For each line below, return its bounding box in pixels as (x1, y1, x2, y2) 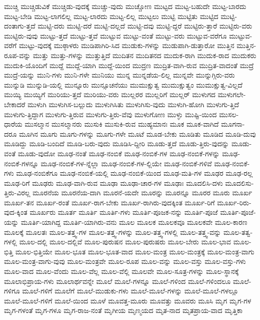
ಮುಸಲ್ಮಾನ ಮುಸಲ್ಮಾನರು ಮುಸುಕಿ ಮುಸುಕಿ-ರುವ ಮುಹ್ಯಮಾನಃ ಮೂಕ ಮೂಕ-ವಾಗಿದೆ (25, 119, 219, 129)
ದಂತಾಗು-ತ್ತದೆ (4, 21, 36, 31)
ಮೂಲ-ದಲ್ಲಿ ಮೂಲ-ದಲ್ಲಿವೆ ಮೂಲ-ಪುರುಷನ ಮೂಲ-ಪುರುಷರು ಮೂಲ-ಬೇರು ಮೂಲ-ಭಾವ (19, 236, 231, 247)
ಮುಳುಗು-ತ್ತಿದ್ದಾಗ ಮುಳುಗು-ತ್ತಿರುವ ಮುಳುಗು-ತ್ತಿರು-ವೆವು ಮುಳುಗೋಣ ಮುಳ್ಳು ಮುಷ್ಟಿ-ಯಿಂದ (4, 109, 217, 119)
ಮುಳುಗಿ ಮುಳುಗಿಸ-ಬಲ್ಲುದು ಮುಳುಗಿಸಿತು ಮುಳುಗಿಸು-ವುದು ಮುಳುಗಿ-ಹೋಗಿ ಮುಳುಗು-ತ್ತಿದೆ (28, 99, 239, 109)
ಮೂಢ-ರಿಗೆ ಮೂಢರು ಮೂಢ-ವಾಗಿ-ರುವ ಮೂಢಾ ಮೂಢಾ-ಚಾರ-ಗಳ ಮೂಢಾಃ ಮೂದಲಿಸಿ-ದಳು (4, 177, 223, 188)
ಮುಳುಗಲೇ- (217, 89, 246, 100)
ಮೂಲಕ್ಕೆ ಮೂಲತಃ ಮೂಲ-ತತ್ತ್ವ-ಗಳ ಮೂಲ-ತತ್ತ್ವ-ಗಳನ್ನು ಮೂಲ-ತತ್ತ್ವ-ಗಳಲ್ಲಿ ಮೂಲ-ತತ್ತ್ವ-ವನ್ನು (4, 226, 221, 237)
